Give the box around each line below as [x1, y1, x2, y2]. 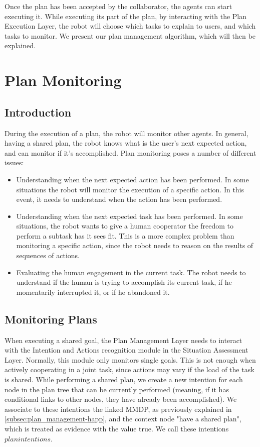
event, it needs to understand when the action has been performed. [16, 194, 222, 204]
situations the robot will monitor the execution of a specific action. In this [16, 184, 244, 194]
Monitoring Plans [5, 311, 97, 326]
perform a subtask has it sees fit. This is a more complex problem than [16, 230, 234, 241]
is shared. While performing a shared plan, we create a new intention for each [5, 374, 243, 385]
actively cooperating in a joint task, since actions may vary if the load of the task [5, 364, 254, 375]
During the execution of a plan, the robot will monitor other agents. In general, [5, 128, 248, 138]
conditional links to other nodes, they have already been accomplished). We [5, 394, 237, 404]
